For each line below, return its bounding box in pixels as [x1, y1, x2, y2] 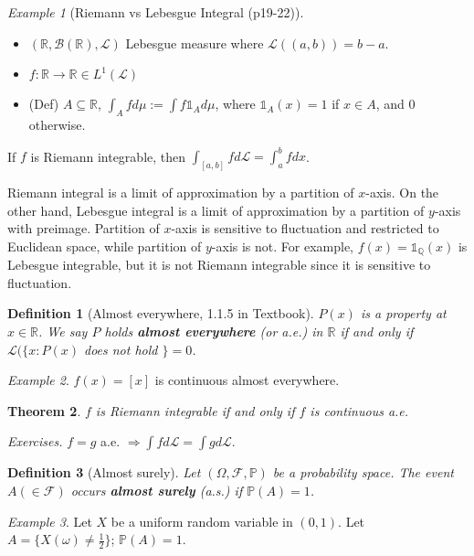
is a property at [360, 304, 447, 323]
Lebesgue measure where [125, 33, 264, 52]
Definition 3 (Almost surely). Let [7, 463, 201, 482]
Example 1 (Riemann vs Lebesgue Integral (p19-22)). [7, 3, 304, 21]
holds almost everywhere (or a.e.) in [104, 321, 323, 340]
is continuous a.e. [310, 401, 409, 420]
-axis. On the [365, 182, 439, 201]
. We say [38, 321, 88, 340]
